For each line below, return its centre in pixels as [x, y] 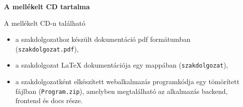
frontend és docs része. [49, 100]
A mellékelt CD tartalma [47, 6]
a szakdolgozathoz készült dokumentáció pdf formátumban [103, 39]
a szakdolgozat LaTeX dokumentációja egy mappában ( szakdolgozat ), [122, 65]
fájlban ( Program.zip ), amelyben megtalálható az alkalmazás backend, [121, 91]
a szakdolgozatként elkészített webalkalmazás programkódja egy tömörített [127, 81]
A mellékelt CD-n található [45, 23]
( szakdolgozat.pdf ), [47, 48]
